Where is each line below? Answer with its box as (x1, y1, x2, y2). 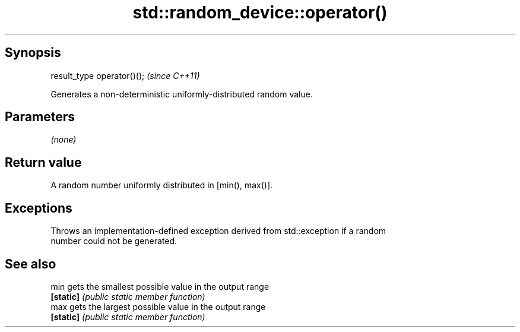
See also (5, 256, 56, 271)
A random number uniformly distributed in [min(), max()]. (50, 180, 273, 191)
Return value (5, 154, 82, 170)
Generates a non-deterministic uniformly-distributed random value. (50, 88, 313, 99)
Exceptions (5, 200, 72, 216)
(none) (50, 134, 77, 145)
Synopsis (5, 45, 61, 61)
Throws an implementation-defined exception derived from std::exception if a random (50, 226, 386, 236)
